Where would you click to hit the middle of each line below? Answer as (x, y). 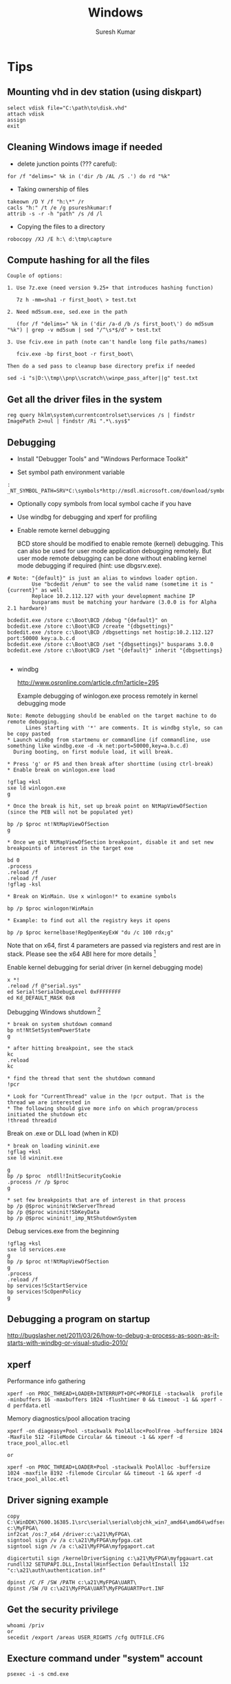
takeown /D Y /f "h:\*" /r (46, 202)
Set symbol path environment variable (71, 472)
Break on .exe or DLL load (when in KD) (63, 1133)
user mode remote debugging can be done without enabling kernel (112, 558)
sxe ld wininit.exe (35, 1158)
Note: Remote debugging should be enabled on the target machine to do (112, 716)
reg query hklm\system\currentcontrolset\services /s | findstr (101, 415)
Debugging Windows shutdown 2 (54, 1011)
